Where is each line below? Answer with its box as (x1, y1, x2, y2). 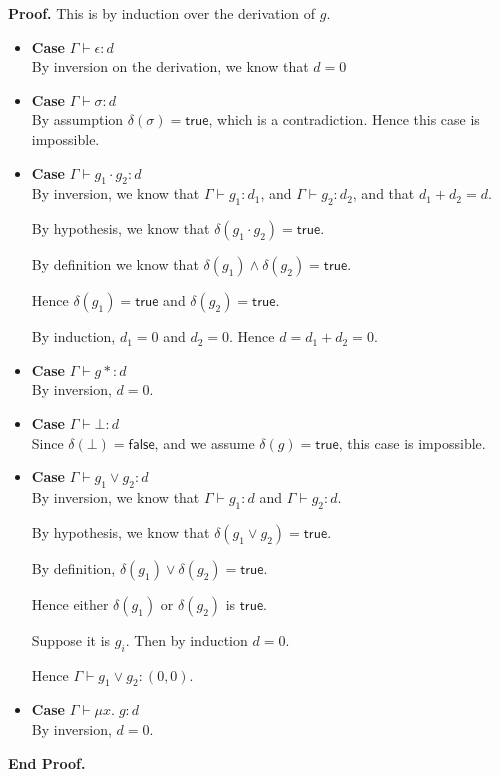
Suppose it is (31, 629, 111, 650)
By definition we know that (31, 254, 199, 275)
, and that (352, 183, 415, 204)
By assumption (31, 109, 124, 130)
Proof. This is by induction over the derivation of (8, 3, 316, 23)
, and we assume (154, 432, 255, 453)
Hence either (31, 593, 109, 614)
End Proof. (8, 752, 86, 773)
